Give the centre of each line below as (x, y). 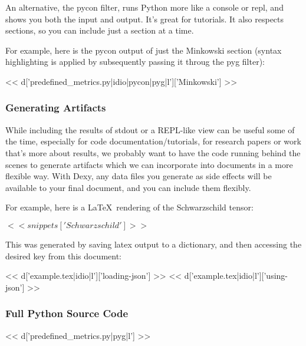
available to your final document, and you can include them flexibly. (128, 187)
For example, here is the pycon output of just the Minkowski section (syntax (144, 50)
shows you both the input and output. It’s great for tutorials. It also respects (145, 19)
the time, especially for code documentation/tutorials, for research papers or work (153, 141)
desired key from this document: (64, 256)
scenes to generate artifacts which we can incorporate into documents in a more (149, 164)
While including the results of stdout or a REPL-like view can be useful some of (150, 129)
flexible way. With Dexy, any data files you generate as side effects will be (139, 176)
